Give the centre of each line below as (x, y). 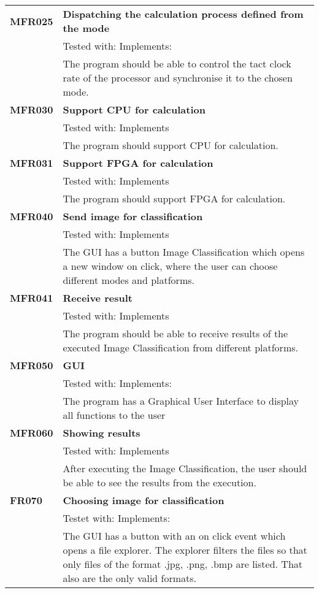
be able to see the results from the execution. (159, 482)
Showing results (102, 433)
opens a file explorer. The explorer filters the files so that (185, 550)
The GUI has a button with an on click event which (174, 536)
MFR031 (32, 163)
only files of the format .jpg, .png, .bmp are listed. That (183, 564)
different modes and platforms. (129, 280)
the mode (86, 28)
